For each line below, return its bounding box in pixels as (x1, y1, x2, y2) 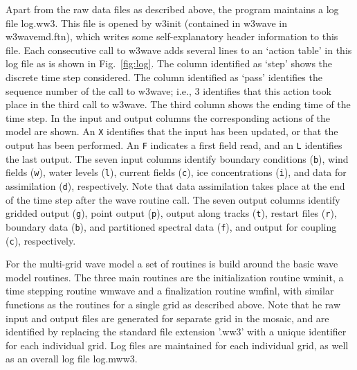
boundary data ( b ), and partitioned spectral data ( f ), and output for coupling (6, 219, 337, 234)
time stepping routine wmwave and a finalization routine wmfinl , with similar (6, 283, 334, 298)
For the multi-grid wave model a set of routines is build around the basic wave (6, 256, 338, 271)
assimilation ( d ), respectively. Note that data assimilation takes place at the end (6, 178, 345, 193)
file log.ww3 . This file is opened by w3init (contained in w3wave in (6, 15, 287, 30)
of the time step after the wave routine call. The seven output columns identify (6, 192, 340, 206)
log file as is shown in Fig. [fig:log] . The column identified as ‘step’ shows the (6, 56, 333, 71)
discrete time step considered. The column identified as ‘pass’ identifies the (6, 69, 322, 84)
